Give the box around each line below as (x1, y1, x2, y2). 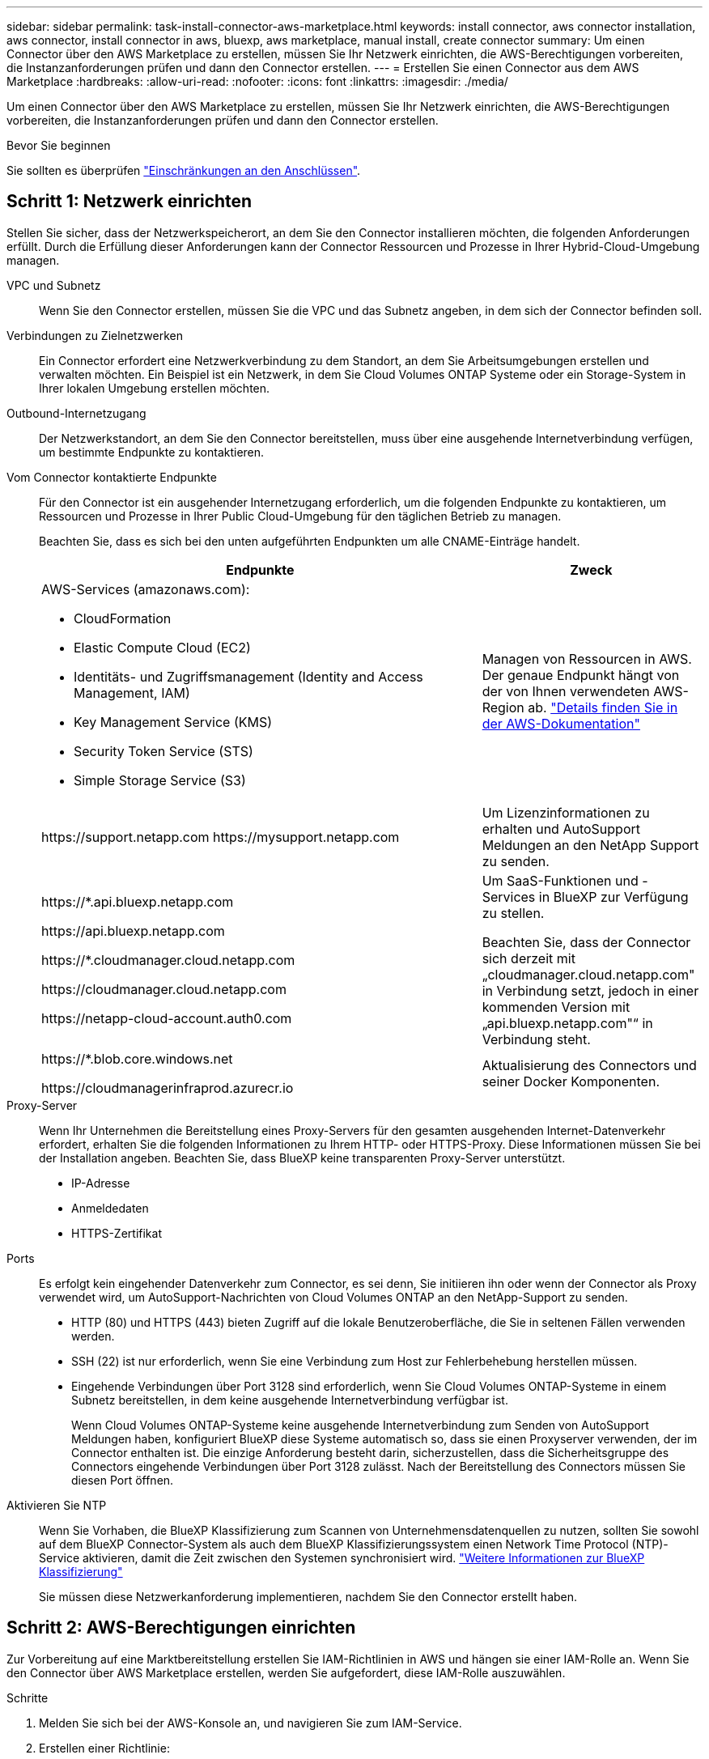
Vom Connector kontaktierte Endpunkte (6, 469, 217, 484)
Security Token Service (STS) (74, 742, 253, 759)
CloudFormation (74, 610, 172, 627)
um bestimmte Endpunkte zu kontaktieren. (39, 444, 265, 459)
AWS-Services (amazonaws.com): (41, 580, 250, 597)
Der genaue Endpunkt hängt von (482, 666, 680, 683)
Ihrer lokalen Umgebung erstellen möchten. (39, 380, 270, 395)
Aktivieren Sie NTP (6, 1498, 107, 1512)
